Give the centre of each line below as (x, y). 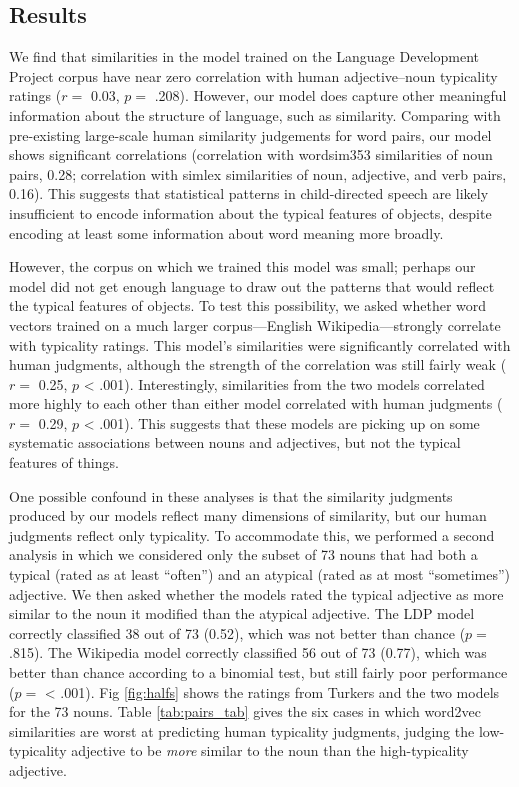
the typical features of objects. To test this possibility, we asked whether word (248, 305)
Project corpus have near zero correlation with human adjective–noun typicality (253, 75)
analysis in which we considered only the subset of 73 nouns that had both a (243, 554)
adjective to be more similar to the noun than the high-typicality (270, 750)
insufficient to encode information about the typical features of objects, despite (250, 212)
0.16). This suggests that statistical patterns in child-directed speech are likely (249, 193)
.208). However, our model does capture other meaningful (330, 95)
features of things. (64, 462)
